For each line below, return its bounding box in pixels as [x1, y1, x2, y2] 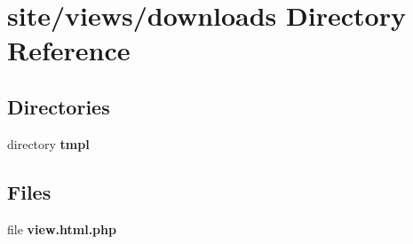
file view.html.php [7, 219, 116, 238]
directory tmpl [7, 134, 90, 153]
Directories [7, 92, 110, 120]
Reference [7, 32, 131, 68]
